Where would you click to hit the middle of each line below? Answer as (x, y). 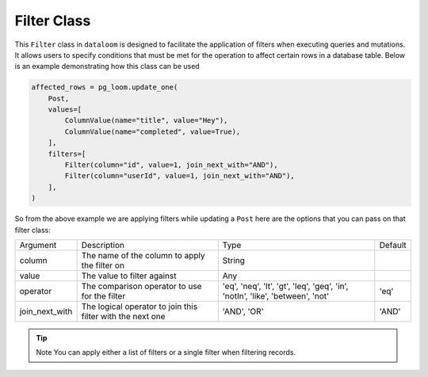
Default (393, 245)
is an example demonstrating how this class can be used (107, 67)
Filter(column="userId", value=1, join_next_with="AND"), (180, 176)
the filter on (103, 265)
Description (103, 245)
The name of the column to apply (143, 255)
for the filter (103, 295)
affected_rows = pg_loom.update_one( (105, 88)
